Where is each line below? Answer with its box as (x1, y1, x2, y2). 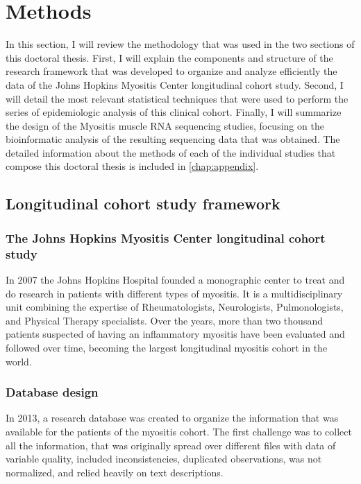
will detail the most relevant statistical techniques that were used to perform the (6, 91, 349, 105)
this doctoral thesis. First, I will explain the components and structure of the (6, 50, 333, 64)
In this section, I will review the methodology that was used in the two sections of (6, 37, 355, 51)
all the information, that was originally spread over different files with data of (6, 438, 336, 452)
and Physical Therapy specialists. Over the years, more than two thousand (6, 313, 323, 327)
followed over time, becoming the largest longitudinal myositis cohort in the (6, 340, 328, 354)
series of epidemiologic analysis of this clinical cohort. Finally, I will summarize (6, 105, 342, 119)
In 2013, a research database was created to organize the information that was (6, 410, 339, 425)
